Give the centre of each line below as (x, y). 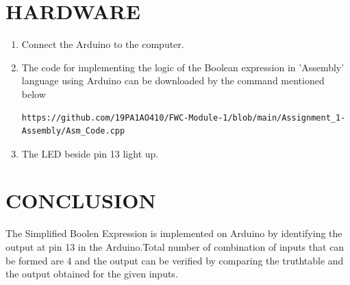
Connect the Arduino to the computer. (103, 44)
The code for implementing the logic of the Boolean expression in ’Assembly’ (183, 67)
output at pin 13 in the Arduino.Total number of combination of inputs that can (175, 247)
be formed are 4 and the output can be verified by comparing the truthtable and (175, 260)
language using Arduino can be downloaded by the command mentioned (173, 80)
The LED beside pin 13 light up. (90, 153)
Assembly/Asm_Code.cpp (73, 131)
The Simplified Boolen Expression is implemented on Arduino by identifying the (174, 233)
